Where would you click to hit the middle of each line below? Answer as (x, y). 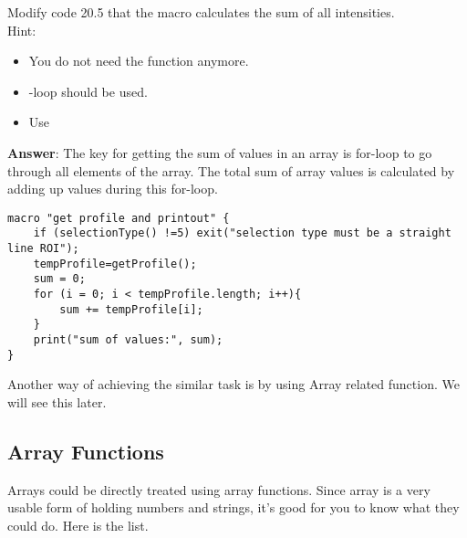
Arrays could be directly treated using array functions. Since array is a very (219, 489)
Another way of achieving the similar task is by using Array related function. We (233, 384)
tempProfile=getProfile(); (115, 264)
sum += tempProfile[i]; (131, 309)
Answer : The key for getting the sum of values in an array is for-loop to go (220, 152)
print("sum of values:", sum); (128, 340)
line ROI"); (43, 249)
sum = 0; (59, 279)
